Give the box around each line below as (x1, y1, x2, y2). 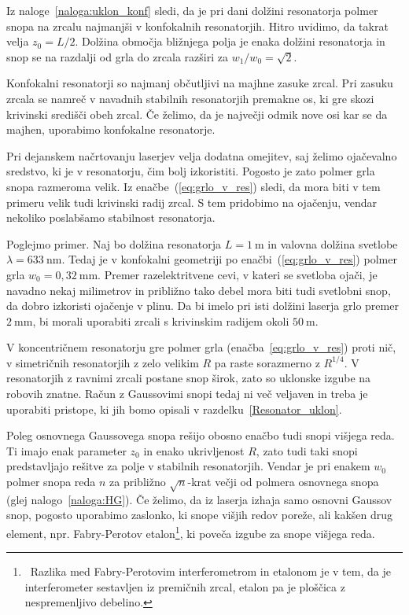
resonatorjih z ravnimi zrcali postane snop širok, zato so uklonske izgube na (6, 370, 371, 386)
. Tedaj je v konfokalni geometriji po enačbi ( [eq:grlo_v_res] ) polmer (61, 251, 397, 267)
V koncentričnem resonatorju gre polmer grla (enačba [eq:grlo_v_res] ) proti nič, (6, 339, 396, 355)
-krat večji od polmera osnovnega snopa (187, 473, 379, 490)
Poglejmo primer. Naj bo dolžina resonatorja (6, 235, 222, 252)
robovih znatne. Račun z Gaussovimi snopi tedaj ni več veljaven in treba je (6, 385, 368, 402)
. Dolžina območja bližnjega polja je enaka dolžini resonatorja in (75, 33, 385, 50)
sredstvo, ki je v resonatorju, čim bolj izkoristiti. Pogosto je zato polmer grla (6, 163, 375, 179)
